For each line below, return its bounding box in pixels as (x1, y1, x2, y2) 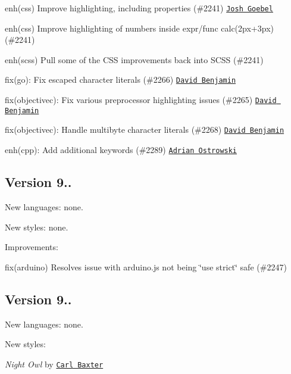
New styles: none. (5, 220, 68, 233)
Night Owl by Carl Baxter (5, 357, 104, 370)
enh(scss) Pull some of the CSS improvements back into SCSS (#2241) (5, 53, 264, 66)
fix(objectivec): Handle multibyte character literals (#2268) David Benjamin (5, 123, 284, 136)
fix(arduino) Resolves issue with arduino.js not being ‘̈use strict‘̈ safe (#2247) (5, 260, 287, 273)
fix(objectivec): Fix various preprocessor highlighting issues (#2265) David (5, 93, 277, 106)
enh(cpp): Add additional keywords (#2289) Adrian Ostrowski (5, 144, 237, 156)
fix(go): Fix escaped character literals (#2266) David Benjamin (5, 73, 236, 86)
